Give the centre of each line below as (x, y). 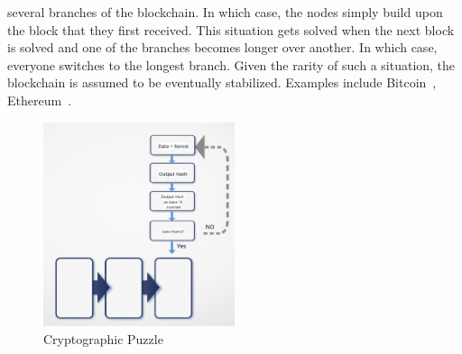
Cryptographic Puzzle (103, 338)
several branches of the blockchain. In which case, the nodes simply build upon (225, 12)
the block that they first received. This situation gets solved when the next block (231, 29)
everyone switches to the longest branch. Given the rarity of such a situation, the (231, 64)
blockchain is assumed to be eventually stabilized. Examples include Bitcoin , (222, 82)
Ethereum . (40, 100)
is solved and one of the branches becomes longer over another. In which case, (222, 47)
